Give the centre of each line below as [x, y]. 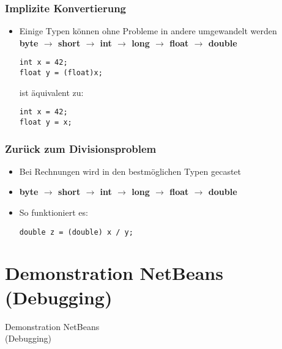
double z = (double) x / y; [76, 232]
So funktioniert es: [54, 212]
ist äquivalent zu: [51, 92]
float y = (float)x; [61, 73]
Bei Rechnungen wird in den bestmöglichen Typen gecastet [130, 171]
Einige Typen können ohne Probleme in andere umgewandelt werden [148, 31]
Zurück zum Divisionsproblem [81, 148]
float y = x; [46, 122]
